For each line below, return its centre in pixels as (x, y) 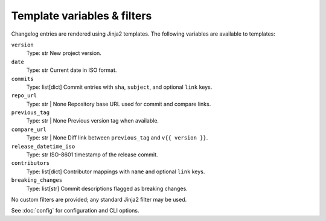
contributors (30, 163)
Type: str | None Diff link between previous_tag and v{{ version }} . (117, 138)
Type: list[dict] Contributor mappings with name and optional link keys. (116, 171)
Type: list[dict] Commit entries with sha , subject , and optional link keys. (119, 87)
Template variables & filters (81, 16)
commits (23, 79)
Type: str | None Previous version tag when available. (93, 121)
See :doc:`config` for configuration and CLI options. (75, 211)
